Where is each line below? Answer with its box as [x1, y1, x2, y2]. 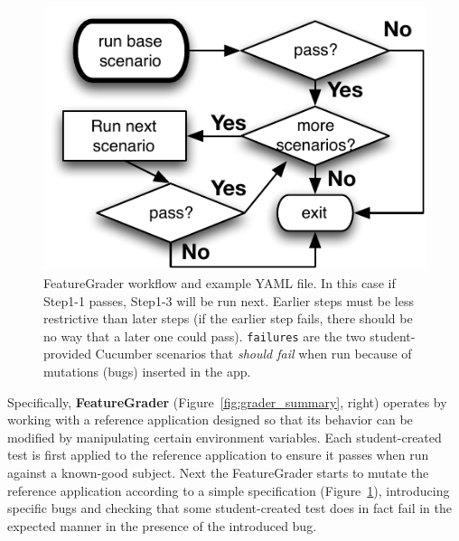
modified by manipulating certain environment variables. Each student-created [7, 427, 442, 446]
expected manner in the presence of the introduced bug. [7, 516, 317, 535]
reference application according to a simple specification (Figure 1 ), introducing [7, 480, 450, 499]
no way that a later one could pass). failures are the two [43, 326, 366, 345]
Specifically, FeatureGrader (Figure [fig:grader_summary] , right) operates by [7, 392, 447, 411]
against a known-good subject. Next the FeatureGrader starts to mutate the [7, 462, 429, 481]
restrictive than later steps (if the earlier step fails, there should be [43, 309, 413, 328]
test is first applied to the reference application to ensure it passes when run [7, 445, 429, 464]
